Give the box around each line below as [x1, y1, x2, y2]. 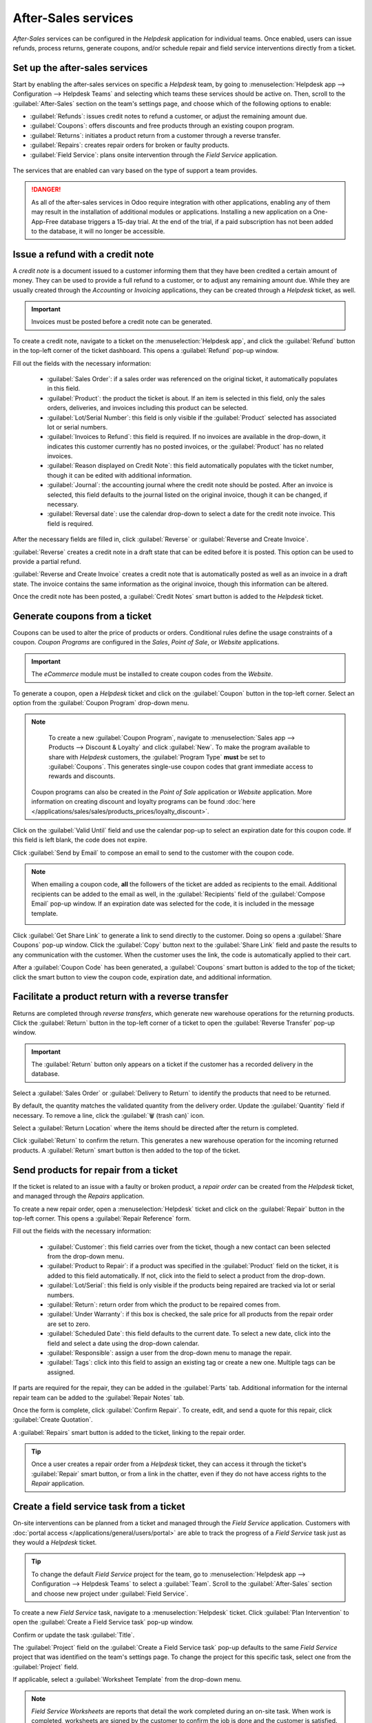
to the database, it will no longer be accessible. [31, 227, 165, 235]
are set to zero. [47, 1320, 90, 1328]
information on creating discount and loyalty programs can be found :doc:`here [31, 797, 256, 806]
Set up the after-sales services [12, 62, 148, 74]
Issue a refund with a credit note [12, 248, 154, 260]
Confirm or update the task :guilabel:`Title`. [12, 1631, 135, 1639]
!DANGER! [31, 185, 61, 194]
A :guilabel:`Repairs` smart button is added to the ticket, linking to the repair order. [12, 1428, 246, 1436]
